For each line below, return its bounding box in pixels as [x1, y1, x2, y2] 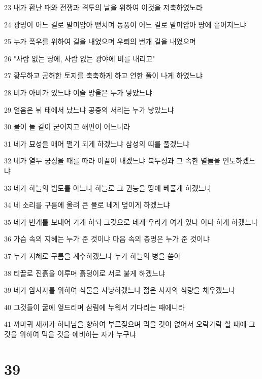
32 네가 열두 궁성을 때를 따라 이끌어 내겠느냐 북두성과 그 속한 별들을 [4, 155, 220, 166]
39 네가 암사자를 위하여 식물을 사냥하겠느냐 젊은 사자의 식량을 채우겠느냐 [4, 285, 236, 295]
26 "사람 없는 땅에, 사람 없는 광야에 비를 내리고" [4, 53, 155, 63]
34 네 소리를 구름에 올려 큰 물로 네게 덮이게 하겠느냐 [4, 199, 170, 210]
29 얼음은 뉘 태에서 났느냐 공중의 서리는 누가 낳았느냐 [4, 104, 174, 115]
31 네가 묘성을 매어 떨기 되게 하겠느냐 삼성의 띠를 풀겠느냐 [4, 138, 190, 149]
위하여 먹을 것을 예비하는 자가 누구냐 [19, 328, 136, 339]
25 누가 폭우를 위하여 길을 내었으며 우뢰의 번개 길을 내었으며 [4, 36, 196, 47]
